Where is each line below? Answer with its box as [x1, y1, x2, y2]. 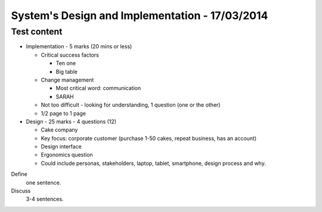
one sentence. [26, 179, 61, 186]
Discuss [11, 188, 31, 195]
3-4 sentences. [26, 195, 64, 202]
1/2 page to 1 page [41, 110, 86, 117]
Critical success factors [41, 51, 100, 58]
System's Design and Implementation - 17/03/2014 [11, 9, 268, 22]
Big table [55, 68, 78, 75]
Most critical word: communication [55, 85, 141, 92]
